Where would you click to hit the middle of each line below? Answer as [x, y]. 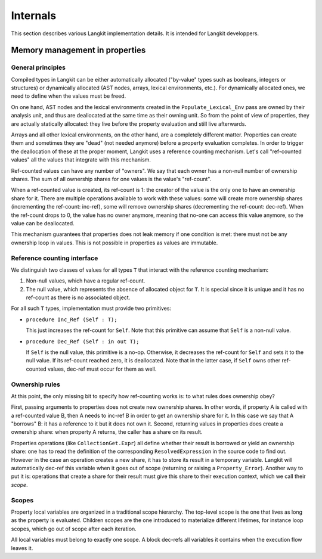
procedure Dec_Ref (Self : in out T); [83, 341]
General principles [38, 67]
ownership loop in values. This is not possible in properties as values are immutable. [114, 243]
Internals [34, 15]
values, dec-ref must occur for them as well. [102, 369]
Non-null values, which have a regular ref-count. [86, 281]
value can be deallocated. [43, 223]
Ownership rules [36, 384]
